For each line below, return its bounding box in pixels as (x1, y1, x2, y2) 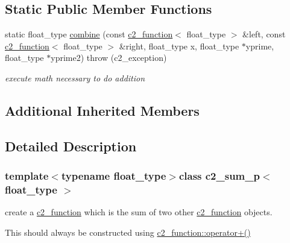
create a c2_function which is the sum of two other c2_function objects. (5, 206, 273, 218)
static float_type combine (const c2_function (5, 28, 173, 40)
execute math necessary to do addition (5, 71, 145, 84)
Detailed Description (5, 136, 137, 155)
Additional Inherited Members (5, 101, 200, 119)
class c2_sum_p (178, 168, 260, 183)
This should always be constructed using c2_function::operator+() (5, 226, 251, 238)
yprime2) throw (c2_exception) (51, 51, 167, 64)
